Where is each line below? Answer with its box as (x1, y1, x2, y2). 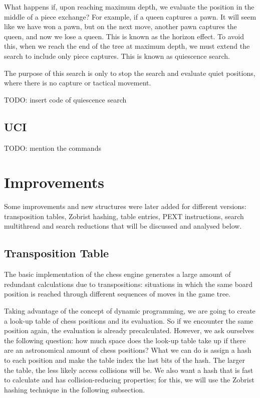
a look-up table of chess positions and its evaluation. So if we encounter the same (4, 315, 253, 326)
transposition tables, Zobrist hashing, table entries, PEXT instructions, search (4, 211, 244, 221)
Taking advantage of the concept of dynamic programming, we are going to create (4, 306, 255, 316)
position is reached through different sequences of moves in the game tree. (4, 288, 230, 299)
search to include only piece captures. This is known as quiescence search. (4, 50, 230, 61)
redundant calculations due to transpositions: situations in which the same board (4, 278, 253, 289)
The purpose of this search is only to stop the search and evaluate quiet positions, (4, 67, 255, 78)
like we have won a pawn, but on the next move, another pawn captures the (4, 21, 237, 32)
